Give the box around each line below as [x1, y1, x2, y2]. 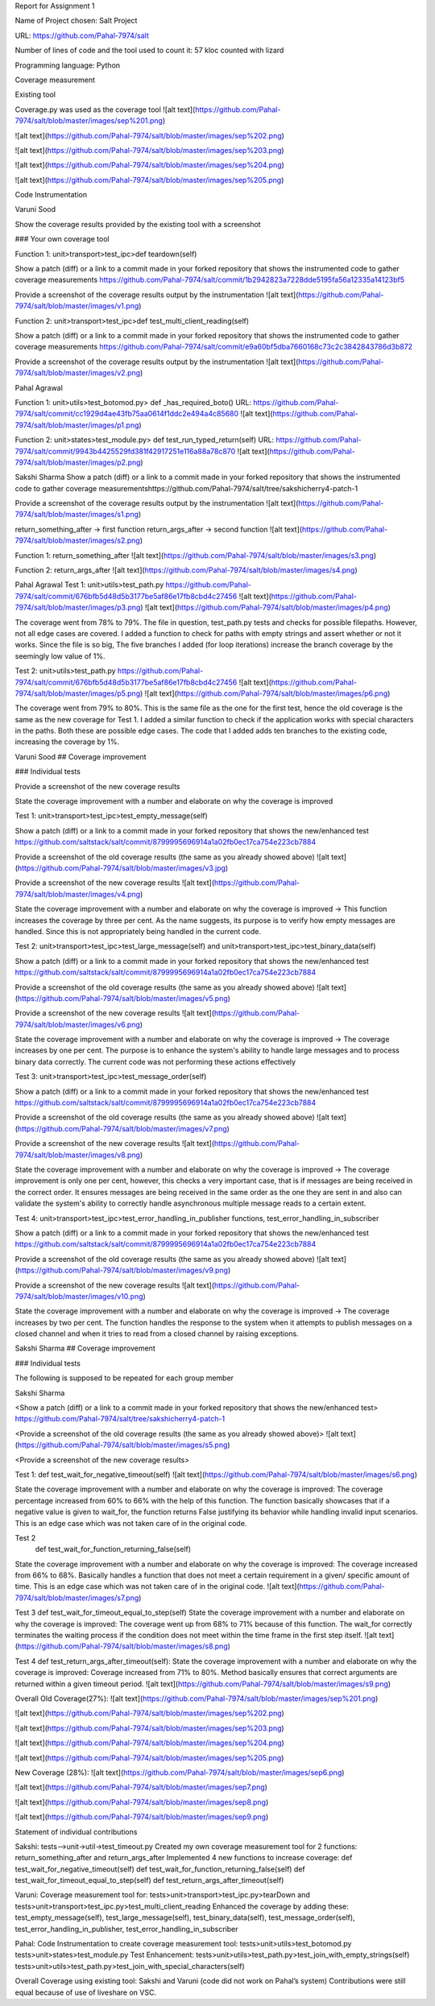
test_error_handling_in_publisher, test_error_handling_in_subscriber [14, 1924, 238, 1934]
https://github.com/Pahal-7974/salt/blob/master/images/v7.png [17, 1123, 227, 1133]
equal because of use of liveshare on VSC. [14, 1987, 157, 1997]
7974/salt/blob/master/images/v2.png [14, 368, 141, 378]
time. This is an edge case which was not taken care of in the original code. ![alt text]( [14, 1582, 300, 1591]
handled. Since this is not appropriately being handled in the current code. [14, 926, 262, 936]
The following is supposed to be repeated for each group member [14, 1373, 234, 1383]
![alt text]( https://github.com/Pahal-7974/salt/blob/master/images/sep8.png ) [14, 1797, 269, 1807]
